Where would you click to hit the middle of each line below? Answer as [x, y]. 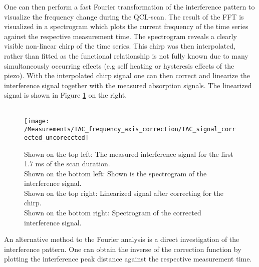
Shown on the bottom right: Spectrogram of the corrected [113, 213]
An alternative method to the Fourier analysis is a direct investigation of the [122, 239]
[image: [37, 121]
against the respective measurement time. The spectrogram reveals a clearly [120, 36]
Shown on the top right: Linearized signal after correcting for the [124, 193]
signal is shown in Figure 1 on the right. [66, 95]
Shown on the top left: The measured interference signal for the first [129, 154]
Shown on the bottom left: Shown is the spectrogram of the [115, 173]
